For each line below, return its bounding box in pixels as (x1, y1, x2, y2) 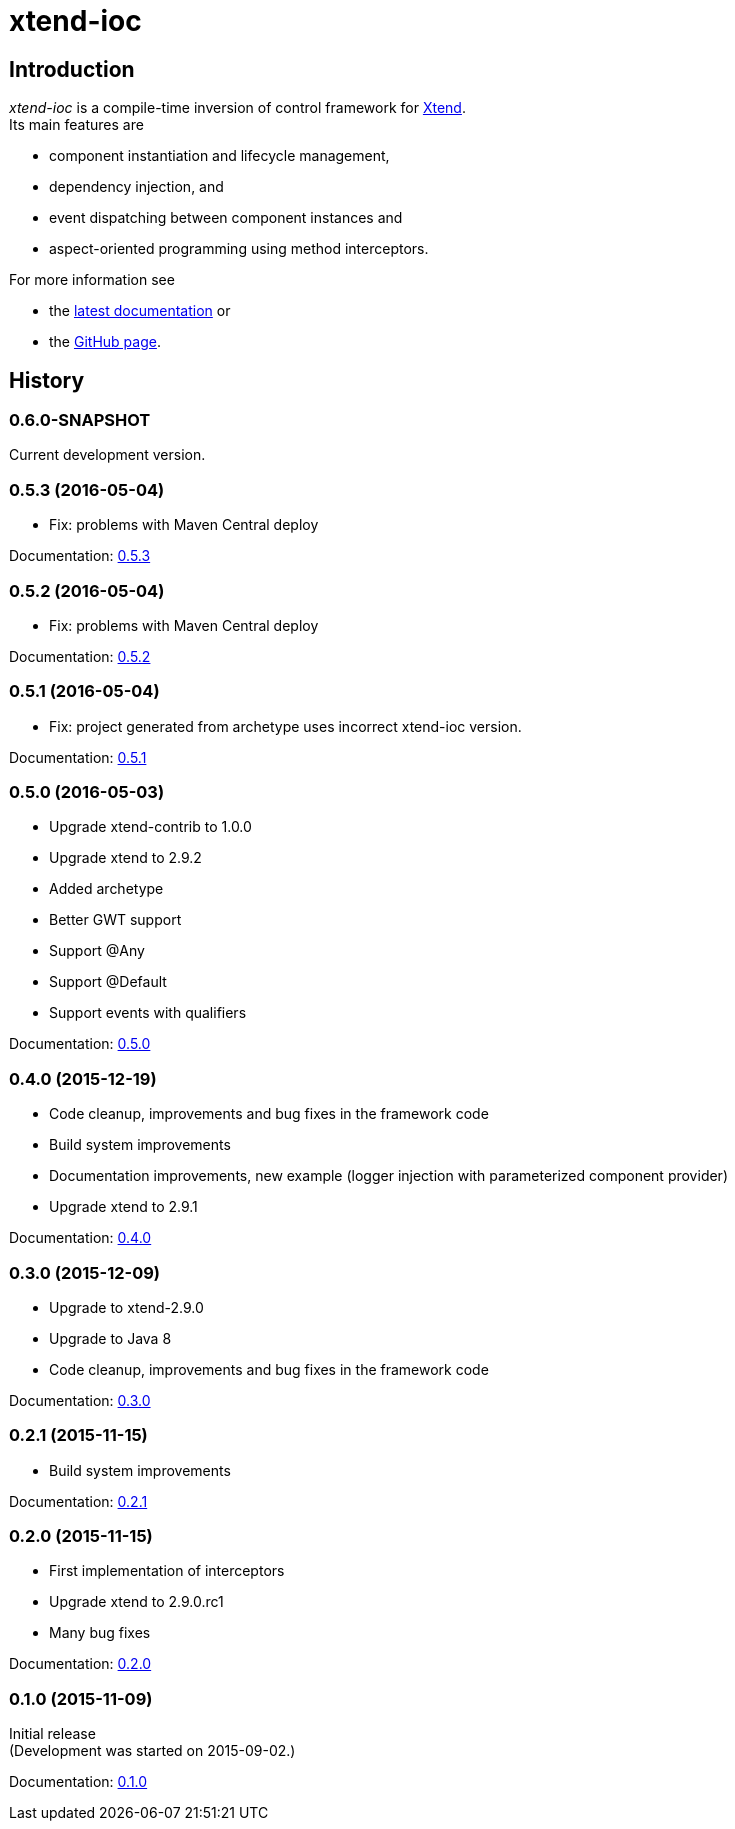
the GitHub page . (49, 333, 161, 351)
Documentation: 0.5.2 (9, 647, 151, 665)
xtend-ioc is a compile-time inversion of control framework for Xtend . (9, 99, 466, 117)
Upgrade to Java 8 (49, 1329, 172, 1347)
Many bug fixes (49, 1624, 151, 1642)
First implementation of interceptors (49, 1562, 285, 1580)
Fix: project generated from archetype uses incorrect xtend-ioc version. (49, 717, 522, 735)
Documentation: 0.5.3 (9, 547, 151, 565)
